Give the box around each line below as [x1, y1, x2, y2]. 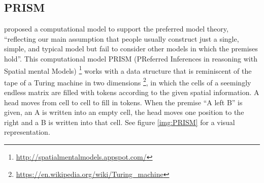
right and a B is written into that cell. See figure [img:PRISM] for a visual [4, 116, 235, 127]
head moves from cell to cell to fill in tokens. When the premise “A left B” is [4, 97, 243, 107]
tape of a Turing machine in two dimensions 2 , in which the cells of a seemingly [4, 75, 251, 87]
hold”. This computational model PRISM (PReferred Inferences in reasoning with [4, 53, 257, 64]
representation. [4, 127, 50, 137]
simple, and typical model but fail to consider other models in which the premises [4, 43, 258, 54]
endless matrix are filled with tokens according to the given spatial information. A [4, 87, 259, 98]
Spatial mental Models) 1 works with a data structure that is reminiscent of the [4, 64, 252, 76]
